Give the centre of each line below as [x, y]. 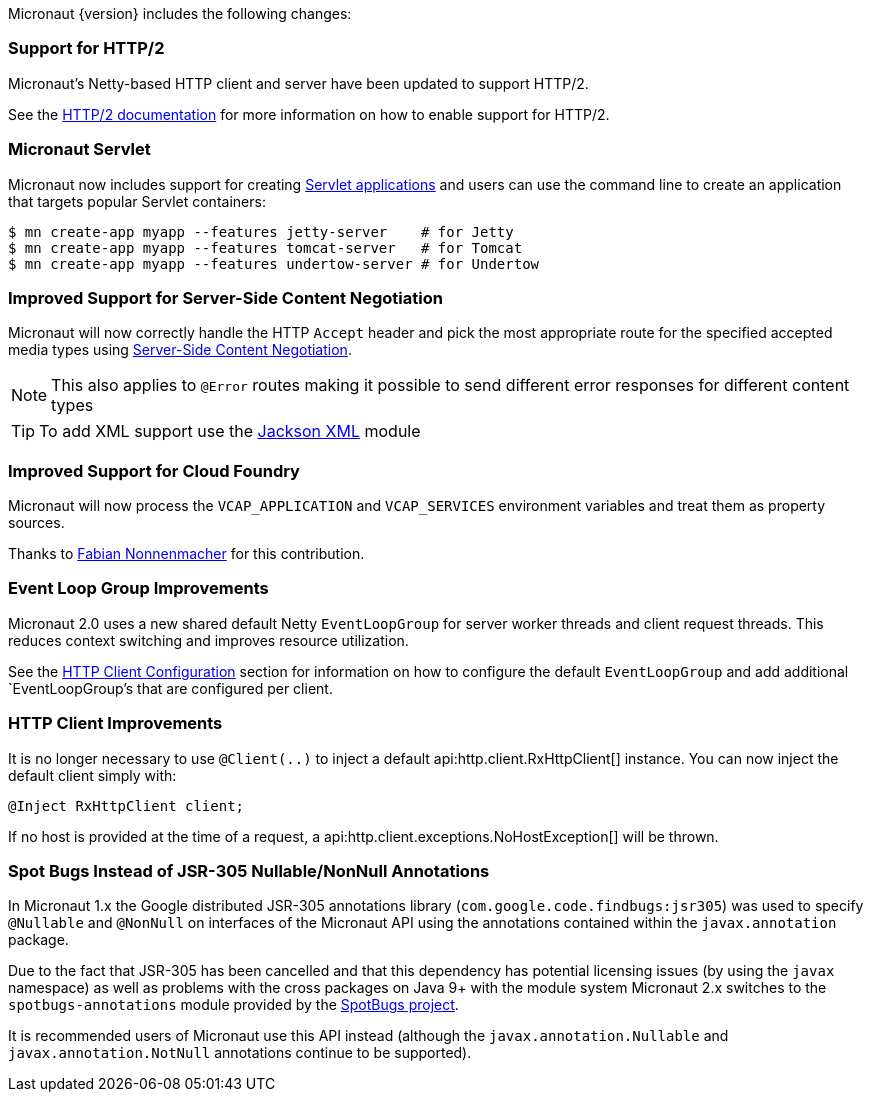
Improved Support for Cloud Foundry [154, 470]
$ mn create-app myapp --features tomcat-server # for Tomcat [265, 247]
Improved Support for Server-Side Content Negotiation [225, 297]
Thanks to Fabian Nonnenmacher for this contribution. [186, 553]
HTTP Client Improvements [115, 723]
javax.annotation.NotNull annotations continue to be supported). [240, 1053]
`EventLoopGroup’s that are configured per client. [170, 688]
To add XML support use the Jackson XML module [230, 431]
